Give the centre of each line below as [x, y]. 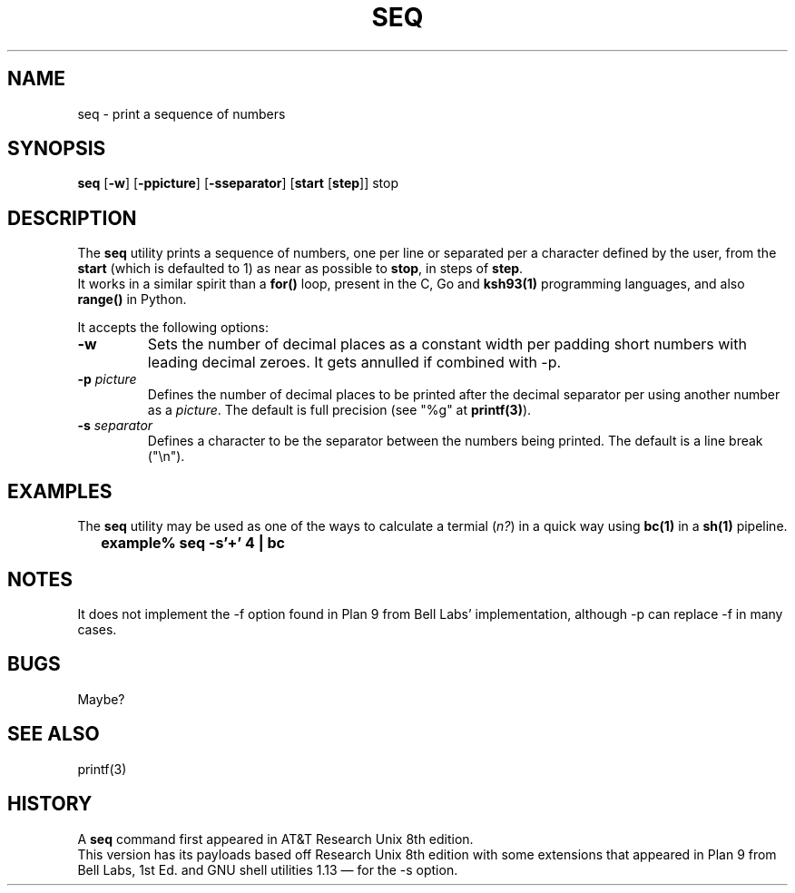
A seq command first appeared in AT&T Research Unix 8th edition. [275, 839]
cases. [97, 629]
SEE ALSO [54, 734]
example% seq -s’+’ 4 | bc [193, 543]
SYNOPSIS [57, 149]
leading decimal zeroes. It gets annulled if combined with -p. [354, 363]
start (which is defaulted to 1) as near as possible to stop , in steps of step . [300, 269]
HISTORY [50, 804]
